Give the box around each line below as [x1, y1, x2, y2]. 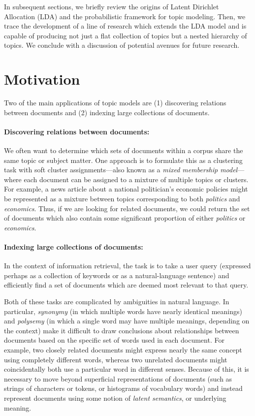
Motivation [4, 69, 80, 89]
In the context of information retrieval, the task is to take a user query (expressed [4, 260, 251, 271]
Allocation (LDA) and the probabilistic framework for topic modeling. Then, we [4, 11, 246, 21]
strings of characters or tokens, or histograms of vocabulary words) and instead [4, 383, 243, 393]
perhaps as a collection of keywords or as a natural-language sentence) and [4, 270, 229, 280]
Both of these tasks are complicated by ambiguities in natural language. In [4, 296, 229, 306]
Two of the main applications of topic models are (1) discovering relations [4, 97, 226, 108]
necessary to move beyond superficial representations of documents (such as [4, 373, 232, 384]
